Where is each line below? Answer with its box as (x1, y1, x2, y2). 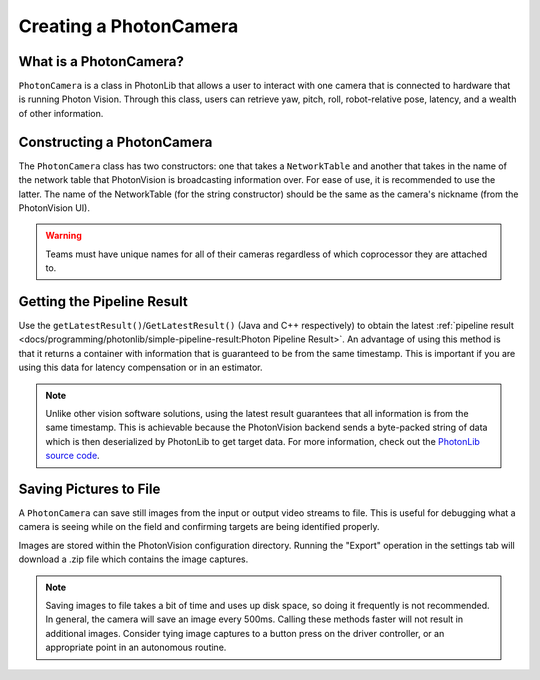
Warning (45, 230, 82, 242)
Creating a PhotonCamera (18, 15, 239, 37)
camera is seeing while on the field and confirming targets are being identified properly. (18, 521, 380, 533)
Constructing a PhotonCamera (18, 133, 213, 150)
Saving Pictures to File (18, 480, 161, 497)
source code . (45, 450, 100, 462)
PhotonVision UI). (18, 201, 90, 214)
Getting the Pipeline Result (18, 293, 189, 310)
